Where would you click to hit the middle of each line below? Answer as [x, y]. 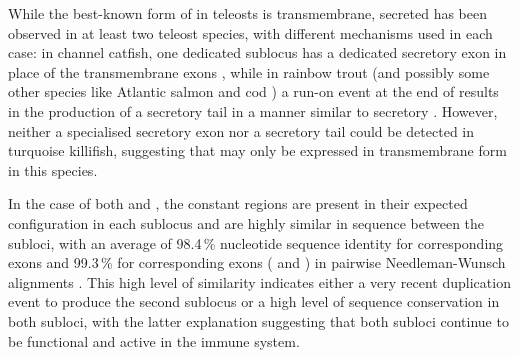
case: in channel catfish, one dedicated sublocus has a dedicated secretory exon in [257, 52]
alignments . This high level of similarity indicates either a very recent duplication [259, 281]
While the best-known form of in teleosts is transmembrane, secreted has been [247, 13]
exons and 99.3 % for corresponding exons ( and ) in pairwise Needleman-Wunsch [257, 262]
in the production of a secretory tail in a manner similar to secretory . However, [253, 110]
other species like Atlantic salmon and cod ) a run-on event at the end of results [253, 91]
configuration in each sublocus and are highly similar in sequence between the [246, 222]
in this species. [53, 169]
